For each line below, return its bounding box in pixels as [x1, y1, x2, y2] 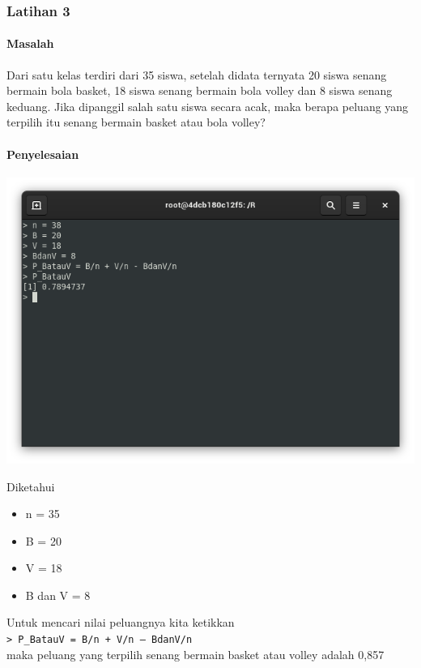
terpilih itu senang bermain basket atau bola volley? [6, 113, 266, 131]
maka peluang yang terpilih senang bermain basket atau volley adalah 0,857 [6, 645, 385, 662]
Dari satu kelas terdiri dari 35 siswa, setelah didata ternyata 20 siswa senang [6, 66, 387, 83]
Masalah [6, 35, 54, 52]
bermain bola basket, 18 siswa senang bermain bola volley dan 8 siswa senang [6, 82, 393, 99]
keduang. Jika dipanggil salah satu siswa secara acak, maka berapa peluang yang [6, 97, 409, 114]
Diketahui [6, 477, 55, 495]
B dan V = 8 [25, 586, 91, 603]
